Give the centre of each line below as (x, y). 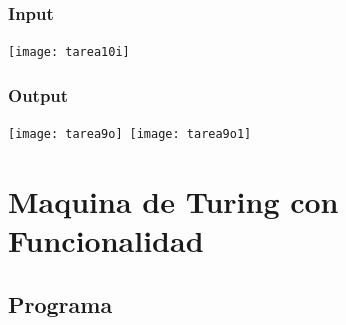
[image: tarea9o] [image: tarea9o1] (130, 134)
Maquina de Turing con (173, 200)
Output (38, 94)
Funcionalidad (106, 240)
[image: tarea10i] (69, 52)
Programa (60, 303)
